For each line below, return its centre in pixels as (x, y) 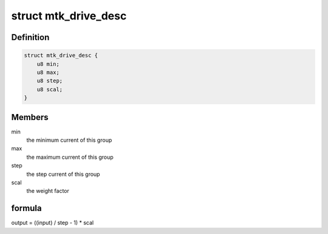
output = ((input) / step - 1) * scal (53, 223)
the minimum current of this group (69, 140)
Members (30, 117)
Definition (30, 37)
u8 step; (50, 81)
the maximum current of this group (70, 157)
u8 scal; (50, 89)
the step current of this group (63, 174)
